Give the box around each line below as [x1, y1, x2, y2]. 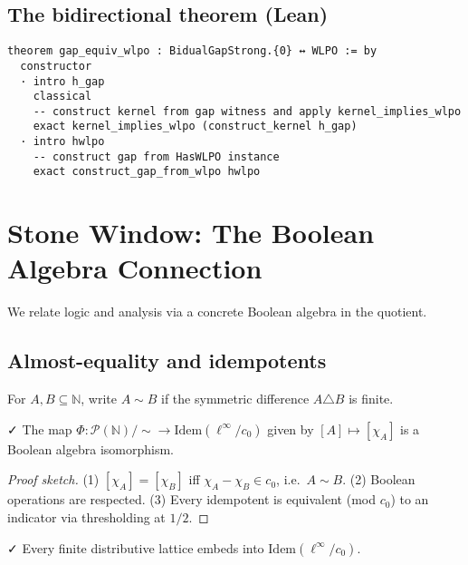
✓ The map [7, 419, 72, 438]
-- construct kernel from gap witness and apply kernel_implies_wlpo [33, 104, 462, 118]
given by [267, 419, 314, 438]
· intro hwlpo [20, 135, 105, 149]
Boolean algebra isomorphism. [7, 439, 174, 458]
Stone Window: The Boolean [7, 214, 375, 251]
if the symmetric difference [161, 389, 310, 408]
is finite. [349, 389, 394, 408]
